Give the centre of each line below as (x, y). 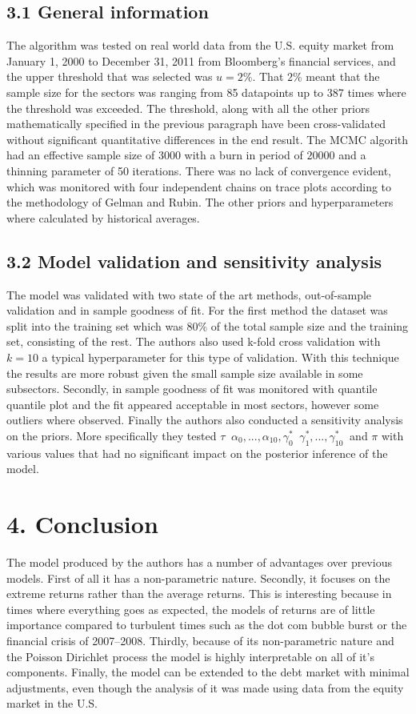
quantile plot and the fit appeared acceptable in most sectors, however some (193, 404)
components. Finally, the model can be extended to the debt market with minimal (208, 672)
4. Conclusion (82, 524)
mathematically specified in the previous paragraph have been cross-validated (196, 124)
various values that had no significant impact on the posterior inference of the (197, 453)
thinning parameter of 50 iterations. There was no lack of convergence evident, (199, 170)
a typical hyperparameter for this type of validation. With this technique (220, 357)
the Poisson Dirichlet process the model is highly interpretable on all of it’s (190, 656)
